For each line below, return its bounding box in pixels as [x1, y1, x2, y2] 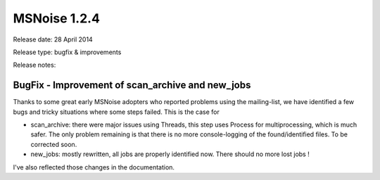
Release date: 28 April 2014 [13, 35, 93, 44]
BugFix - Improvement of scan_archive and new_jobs [13, 79, 251, 91]
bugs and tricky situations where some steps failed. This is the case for [13, 108, 220, 116]
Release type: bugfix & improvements [13, 48, 122, 56]
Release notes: [13, 60, 56, 70]
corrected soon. [30, 140, 77, 148]
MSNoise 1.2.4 [13, 11, 100, 26]
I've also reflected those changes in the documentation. [13, 162, 175, 172]
